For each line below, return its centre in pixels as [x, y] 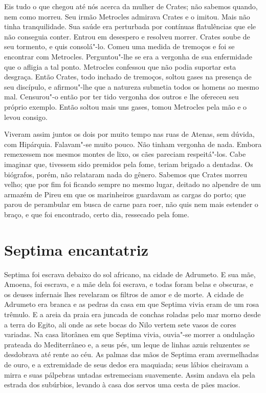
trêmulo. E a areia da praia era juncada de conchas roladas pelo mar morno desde [132, 314]
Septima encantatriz [76, 249]
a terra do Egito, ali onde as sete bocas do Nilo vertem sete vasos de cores [120, 324]
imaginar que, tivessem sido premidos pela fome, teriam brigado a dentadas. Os [129, 164]
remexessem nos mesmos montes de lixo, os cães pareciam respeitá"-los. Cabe [125, 154]
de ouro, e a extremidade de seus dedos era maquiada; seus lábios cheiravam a [126, 364]
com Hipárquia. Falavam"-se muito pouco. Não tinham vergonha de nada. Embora [133, 144]
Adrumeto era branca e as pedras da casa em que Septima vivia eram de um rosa [132, 304]
